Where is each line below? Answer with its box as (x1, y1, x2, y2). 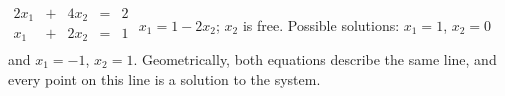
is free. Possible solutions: (242, 15, 400, 35)
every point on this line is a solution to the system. (8, 68, 321, 89)
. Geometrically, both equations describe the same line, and (133, 49, 497, 69)
